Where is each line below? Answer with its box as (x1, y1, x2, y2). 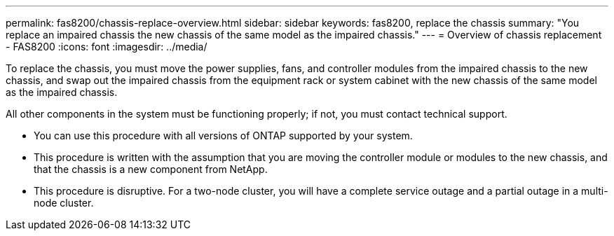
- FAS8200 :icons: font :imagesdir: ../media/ (6, 41, 207, 53)
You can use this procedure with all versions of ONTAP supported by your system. (34, 130, 413, 141)
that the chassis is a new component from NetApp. (34, 163, 268, 175)
